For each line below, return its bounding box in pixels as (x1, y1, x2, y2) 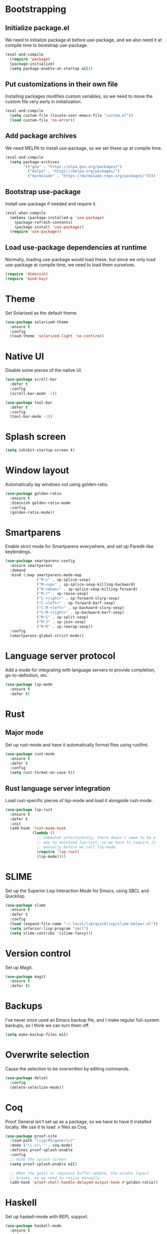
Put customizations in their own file (5, 80, 118, 89)
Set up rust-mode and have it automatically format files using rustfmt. (5, 741, 149, 748)
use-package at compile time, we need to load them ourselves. (5, 262, 135, 268)
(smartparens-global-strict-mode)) (10, 633, 84, 639)
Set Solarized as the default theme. (5, 310, 78, 316)
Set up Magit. (5, 964, 33, 970)
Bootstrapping (5, 4, 67, 15)
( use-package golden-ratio (5, 491, 62, 496)
